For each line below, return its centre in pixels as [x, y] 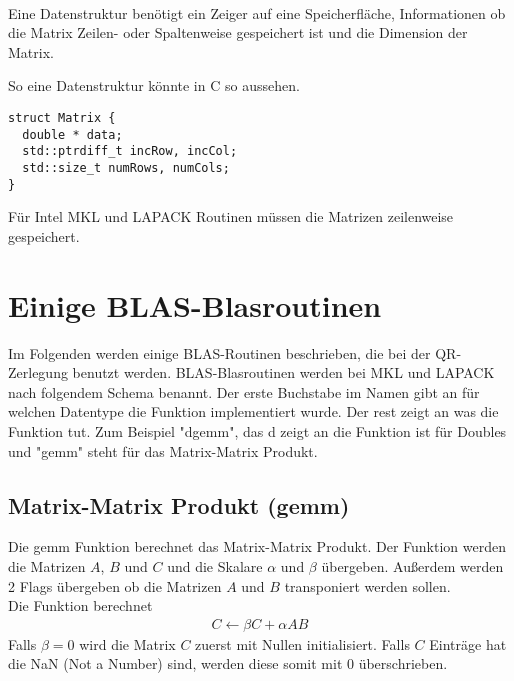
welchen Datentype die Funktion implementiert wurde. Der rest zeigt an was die [253, 411]
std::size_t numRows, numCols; [126, 167]
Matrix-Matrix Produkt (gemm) [179, 504]
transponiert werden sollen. [367, 585]
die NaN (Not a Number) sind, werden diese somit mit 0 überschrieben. [228, 663]
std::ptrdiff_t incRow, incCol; [130, 151]
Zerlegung [38, 372]
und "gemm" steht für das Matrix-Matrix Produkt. [163, 450]
